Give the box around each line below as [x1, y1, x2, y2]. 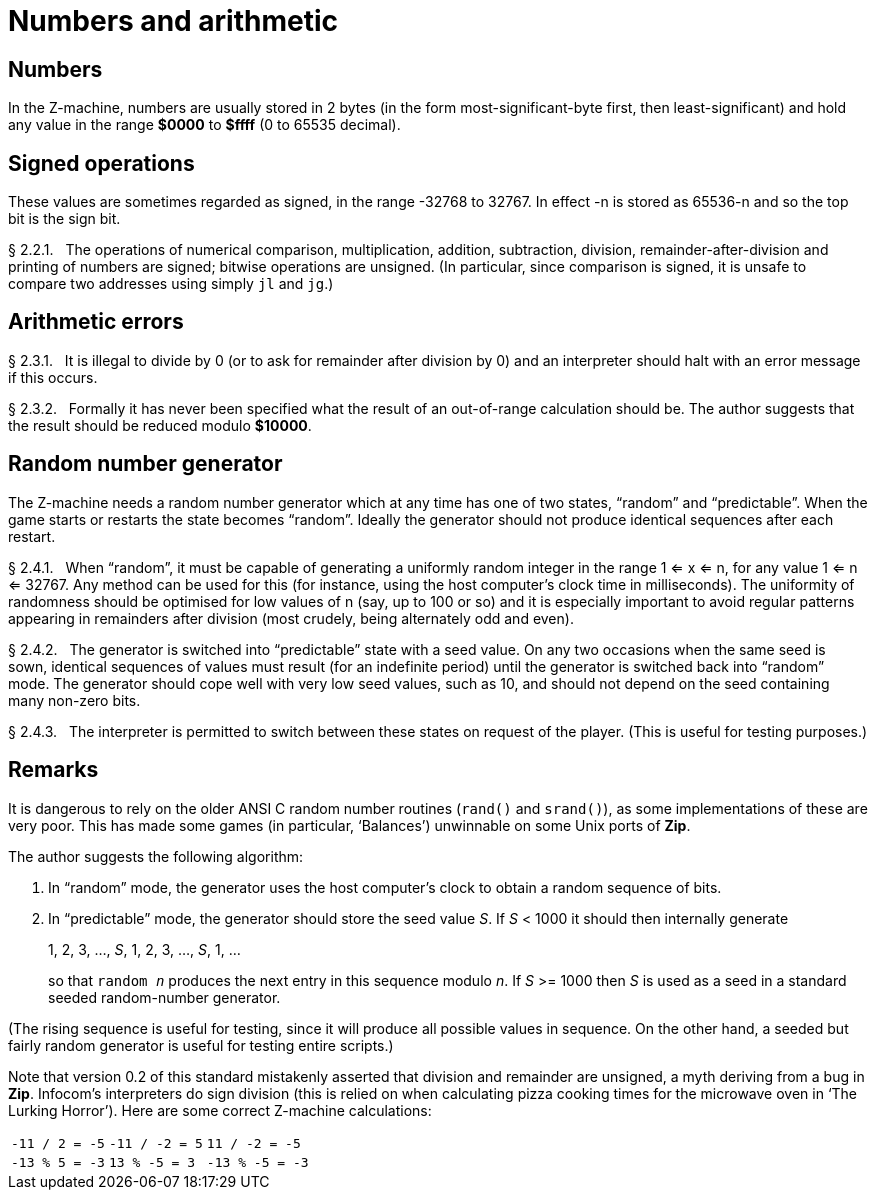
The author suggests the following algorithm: [8, 847, 304, 865]
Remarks [8, 757, 99, 783]
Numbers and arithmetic [8, 4, 339, 38]
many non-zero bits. [8, 691, 141, 709]
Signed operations [8, 150, 195, 176]
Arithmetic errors [8, 309, 184, 335]
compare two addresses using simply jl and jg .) [8, 275, 334, 293]
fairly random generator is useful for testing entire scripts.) [8, 1036, 394, 1054]
